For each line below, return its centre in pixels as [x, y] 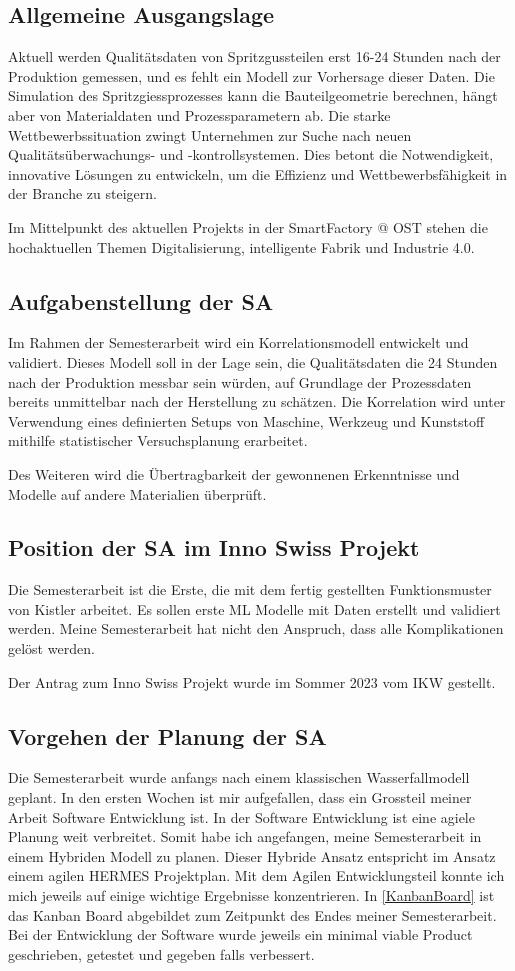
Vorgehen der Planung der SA [167, 735]
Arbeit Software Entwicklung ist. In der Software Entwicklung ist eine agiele [241, 816]
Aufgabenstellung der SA [141, 300]
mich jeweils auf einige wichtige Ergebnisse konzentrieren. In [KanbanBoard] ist [251, 895]
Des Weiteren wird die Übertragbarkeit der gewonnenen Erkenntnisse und [234, 473]
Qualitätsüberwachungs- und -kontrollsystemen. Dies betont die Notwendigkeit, [251, 154]
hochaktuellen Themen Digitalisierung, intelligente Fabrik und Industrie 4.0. [241, 246]
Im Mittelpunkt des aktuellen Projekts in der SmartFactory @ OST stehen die [248, 226]
